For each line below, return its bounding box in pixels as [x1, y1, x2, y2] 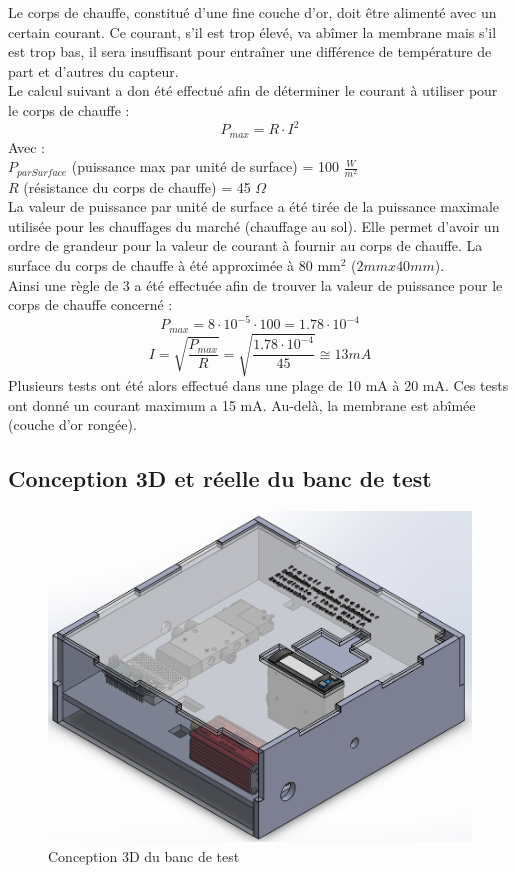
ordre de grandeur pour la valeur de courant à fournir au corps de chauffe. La [8, 235, 483, 256]
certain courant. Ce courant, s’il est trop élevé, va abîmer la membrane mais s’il [8, 21, 497, 42]
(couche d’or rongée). [8, 414, 137, 435]
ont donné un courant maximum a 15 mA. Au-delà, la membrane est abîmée [8, 394, 476, 415]
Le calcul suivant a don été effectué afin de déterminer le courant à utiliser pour [8, 80, 498, 101]
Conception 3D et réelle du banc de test [8, 463, 432, 494]
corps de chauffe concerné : [8, 294, 173, 315]
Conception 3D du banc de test [48, 845, 240, 866]
